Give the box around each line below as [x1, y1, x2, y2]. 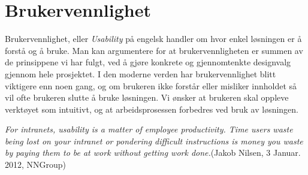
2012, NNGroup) [5, 158, 67, 171]
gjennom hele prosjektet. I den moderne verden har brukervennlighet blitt [5, 67, 276, 80]
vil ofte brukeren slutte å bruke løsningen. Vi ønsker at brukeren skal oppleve [5, 91, 289, 104]
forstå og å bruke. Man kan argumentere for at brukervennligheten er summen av [5, 44, 303, 56]
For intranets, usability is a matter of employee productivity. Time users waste [5, 123, 293, 135]
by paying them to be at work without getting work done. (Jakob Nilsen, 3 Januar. [5, 146, 301, 159]
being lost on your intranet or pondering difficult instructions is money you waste [5, 134, 303, 147]
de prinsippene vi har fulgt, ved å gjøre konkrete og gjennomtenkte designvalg [5, 56, 291, 68]
